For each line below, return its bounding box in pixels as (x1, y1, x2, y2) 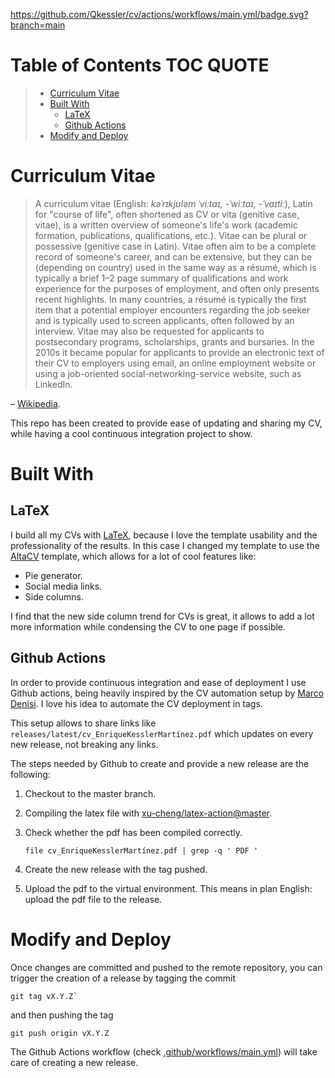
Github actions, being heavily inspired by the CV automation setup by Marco (10, 687, 325, 699)
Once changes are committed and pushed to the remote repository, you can (10, 961, 323, 973)
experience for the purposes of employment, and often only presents (34, 282, 320, 294)
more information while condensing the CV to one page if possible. (10, 620, 287, 633)
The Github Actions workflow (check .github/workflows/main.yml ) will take (10, 1045, 318, 1058)
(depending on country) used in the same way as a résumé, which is (34, 261, 317, 273)
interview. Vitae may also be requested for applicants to (34, 325, 265, 337)
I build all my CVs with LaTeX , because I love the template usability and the (10, 529, 318, 541)
